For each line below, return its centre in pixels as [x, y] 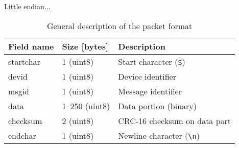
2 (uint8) [78, 120]
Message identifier [150, 91]
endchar [22, 135]
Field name [31, 46]
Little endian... [27, 6]
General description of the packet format [119, 26]
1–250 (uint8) [86, 106]
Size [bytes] [85, 46]
